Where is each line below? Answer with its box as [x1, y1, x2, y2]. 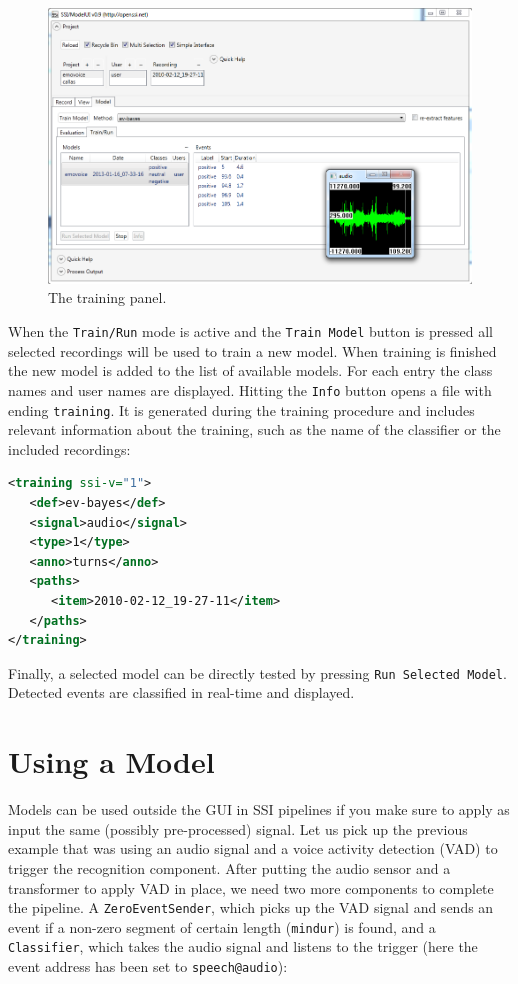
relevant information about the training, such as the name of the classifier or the [8, 419, 501, 440]
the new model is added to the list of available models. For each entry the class [8, 360, 493, 381]
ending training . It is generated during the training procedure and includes [8, 399, 475, 420]
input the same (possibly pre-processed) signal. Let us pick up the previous [8, 818, 468, 839]
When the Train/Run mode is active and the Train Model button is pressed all [8, 321, 493, 342]
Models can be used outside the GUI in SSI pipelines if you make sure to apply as [8, 799, 510, 820]
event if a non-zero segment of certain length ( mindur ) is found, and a [8, 916, 436, 937]
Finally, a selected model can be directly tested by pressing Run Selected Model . [8, 662, 507, 683]
